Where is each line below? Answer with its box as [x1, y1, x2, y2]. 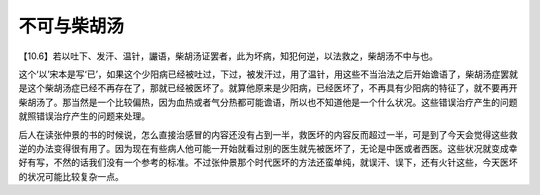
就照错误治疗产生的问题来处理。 [18, 110, 150, 122]
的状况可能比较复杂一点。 [18, 170, 124, 182]
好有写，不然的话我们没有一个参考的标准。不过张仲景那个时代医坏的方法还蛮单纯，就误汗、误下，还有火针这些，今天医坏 [18, 156, 518, 169]
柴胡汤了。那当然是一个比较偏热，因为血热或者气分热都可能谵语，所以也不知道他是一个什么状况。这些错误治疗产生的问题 [18, 96, 518, 108]
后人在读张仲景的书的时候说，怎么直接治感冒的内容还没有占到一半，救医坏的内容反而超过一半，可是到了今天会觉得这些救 [18, 128, 518, 140]
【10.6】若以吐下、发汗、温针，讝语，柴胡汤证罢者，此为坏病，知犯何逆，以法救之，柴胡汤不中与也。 [18, 50, 439, 62]
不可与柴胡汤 [18, 15, 125, 37]
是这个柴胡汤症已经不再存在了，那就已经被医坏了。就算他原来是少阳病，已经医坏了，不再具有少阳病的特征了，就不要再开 [18, 82, 518, 94]
